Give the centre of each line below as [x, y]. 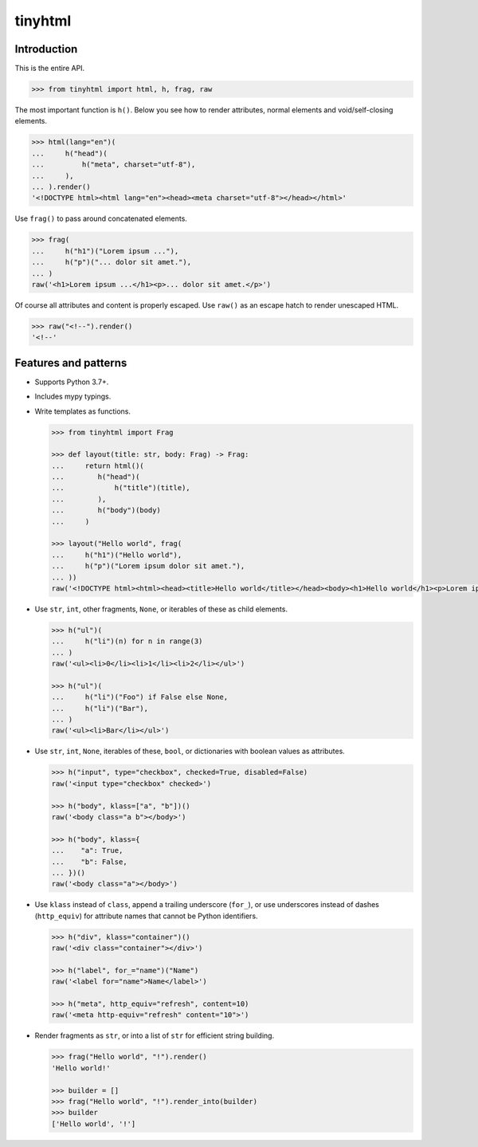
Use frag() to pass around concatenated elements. [101, 218]
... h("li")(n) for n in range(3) [127, 641]
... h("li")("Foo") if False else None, [140, 697]
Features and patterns [71, 363]
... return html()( [98, 465]
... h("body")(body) [106, 511]
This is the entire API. [50, 69]
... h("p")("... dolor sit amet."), [111, 262]
